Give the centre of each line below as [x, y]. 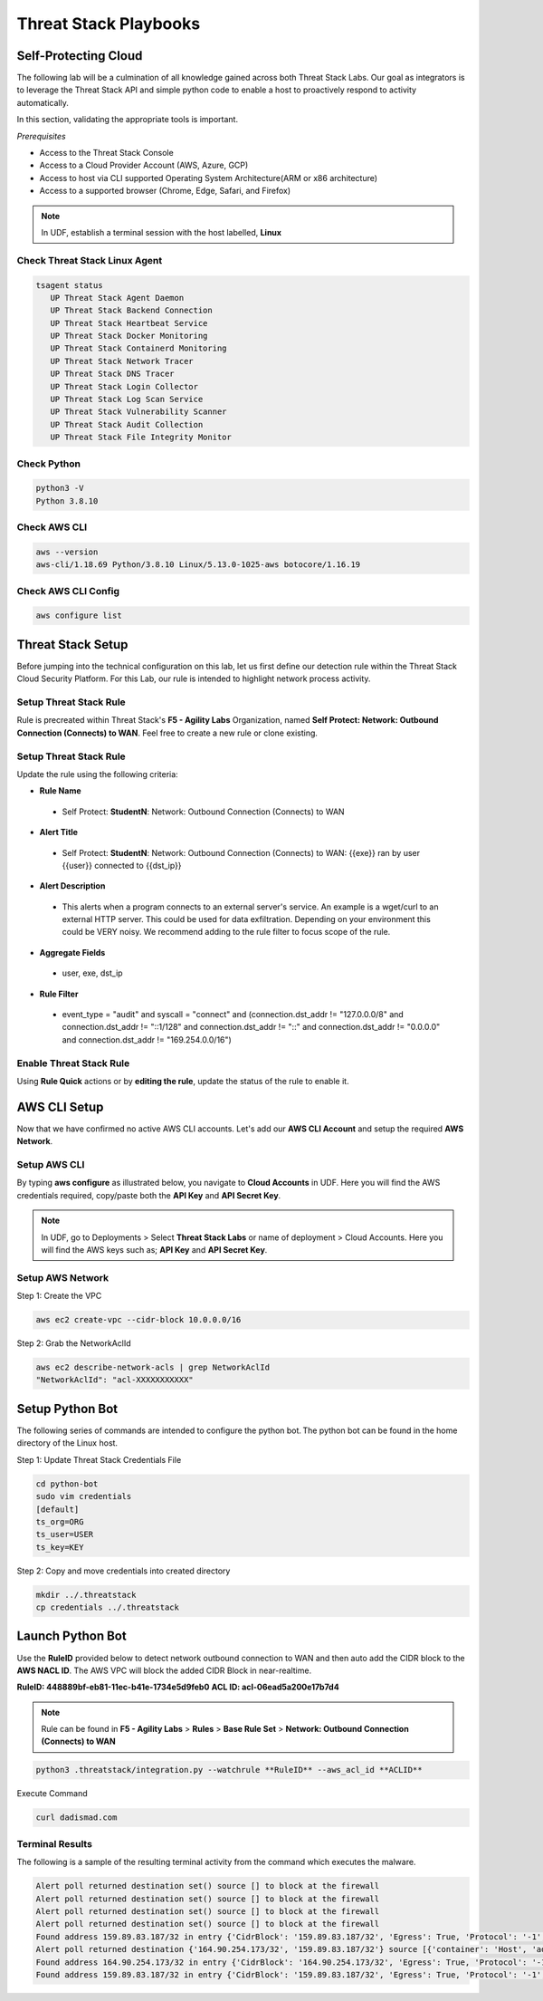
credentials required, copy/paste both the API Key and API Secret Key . [149, 1195]
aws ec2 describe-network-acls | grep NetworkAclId [153, 1367]
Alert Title [59, 832]
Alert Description [72, 886]
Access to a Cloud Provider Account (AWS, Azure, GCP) [144, 165]
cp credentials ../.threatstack [108, 1607]
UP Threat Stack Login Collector [124, 386]
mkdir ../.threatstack [86, 1595]
